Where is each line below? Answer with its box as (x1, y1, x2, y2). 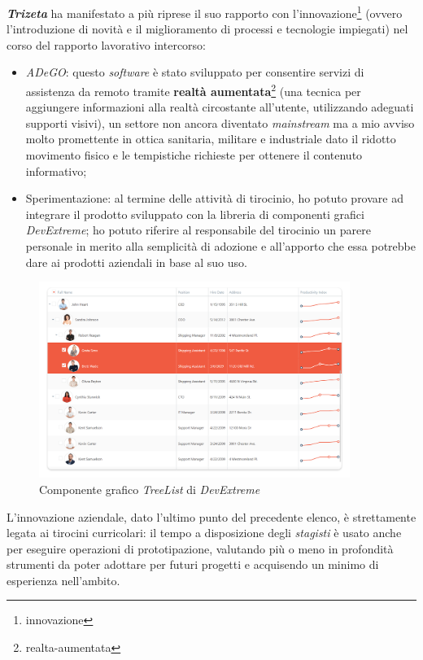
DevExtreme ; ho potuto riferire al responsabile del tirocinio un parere (25, 221, 371, 238)
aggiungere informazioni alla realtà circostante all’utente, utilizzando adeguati (25, 98, 414, 116)
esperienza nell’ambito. (7, 571, 120, 588)
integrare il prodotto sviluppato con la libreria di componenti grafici (25, 205, 364, 222)
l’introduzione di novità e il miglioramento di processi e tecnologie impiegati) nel (7, 20, 408, 37)
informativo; (25, 162, 87, 179)
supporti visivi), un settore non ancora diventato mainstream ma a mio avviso (25, 114, 415, 131)
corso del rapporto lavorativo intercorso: (7, 36, 207, 53)
